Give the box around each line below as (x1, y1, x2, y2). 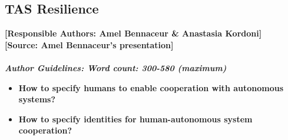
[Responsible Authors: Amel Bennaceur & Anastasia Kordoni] (5, 27, 262, 39)
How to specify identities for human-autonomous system (18, 112, 253, 125)
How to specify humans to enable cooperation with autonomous (18, 81, 284, 94)
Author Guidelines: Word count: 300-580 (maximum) (5, 61, 227, 74)
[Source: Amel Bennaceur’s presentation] (5, 38, 174, 51)
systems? (18, 93, 56, 105)
